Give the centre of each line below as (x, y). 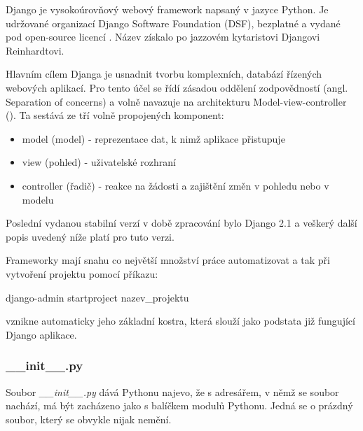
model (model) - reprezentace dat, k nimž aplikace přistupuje (153, 138)
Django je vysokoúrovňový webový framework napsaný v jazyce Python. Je (167, 9)
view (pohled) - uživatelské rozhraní (99, 162)
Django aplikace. (41, 334)
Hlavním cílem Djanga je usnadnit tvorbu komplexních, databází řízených (164, 74)
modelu (38, 199)
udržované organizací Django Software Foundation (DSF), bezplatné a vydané (173, 23)
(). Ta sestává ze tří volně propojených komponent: (115, 115)
